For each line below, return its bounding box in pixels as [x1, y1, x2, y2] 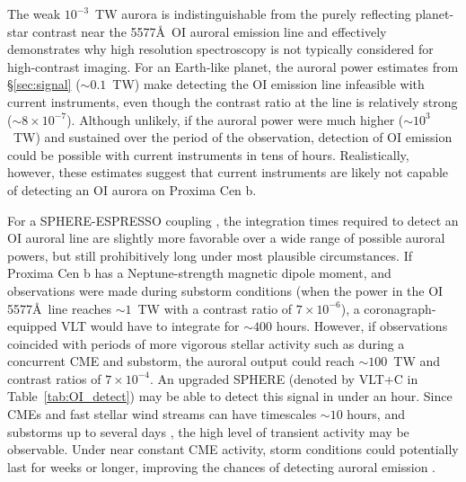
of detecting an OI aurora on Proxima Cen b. [7, 180, 257, 199]
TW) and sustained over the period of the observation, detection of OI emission [13, 128, 453, 147]
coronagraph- [364, 299, 436, 317]
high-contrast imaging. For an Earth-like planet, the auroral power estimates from [7, 57, 459, 76]
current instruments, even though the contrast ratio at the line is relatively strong [7, 92, 458, 111]
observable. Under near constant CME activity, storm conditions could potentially [7, 440, 459, 459]
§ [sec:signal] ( [7, 75, 81, 94]
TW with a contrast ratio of [137, 299, 293, 317]
